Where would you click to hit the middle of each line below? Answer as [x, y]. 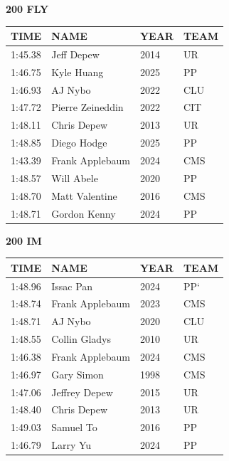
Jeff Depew [75, 54]
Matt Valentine [84, 195]
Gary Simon [78, 374]
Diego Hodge [79, 143]
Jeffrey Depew [82, 392]
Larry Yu [71, 445]
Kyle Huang [78, 71]
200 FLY [27, 9]
